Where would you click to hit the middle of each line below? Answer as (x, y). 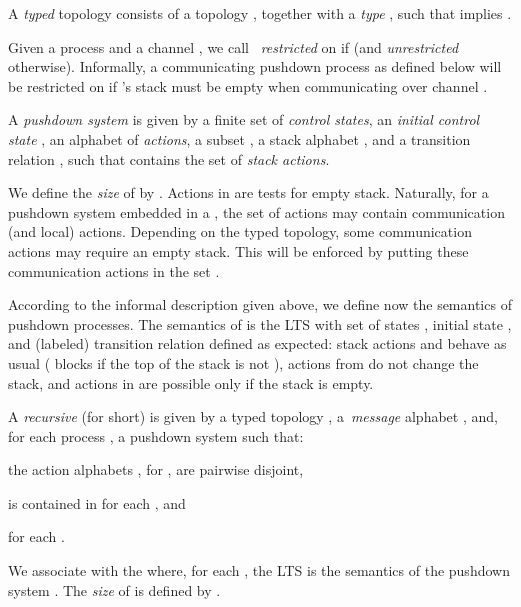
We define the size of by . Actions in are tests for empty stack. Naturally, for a (248, 192)
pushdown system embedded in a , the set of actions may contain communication (256, 211)
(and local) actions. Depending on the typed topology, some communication (240, 231)
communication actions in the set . (114, 270)
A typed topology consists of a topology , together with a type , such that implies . (260, 13)
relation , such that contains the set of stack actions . (169, 158)
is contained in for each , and (97, 502)
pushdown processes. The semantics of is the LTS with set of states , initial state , (260, 323)
